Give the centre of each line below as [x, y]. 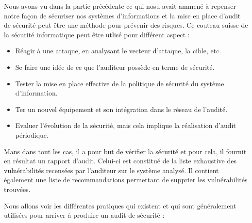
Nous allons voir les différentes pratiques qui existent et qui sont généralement [120, 205]
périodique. [32, 135]
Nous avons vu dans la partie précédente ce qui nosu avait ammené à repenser [120, 6]
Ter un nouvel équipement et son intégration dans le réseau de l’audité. [121, 109]
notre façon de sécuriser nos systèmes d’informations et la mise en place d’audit [122, 15]
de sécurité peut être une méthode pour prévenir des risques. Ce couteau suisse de [126, 25]
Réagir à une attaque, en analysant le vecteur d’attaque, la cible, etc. [118, 51]
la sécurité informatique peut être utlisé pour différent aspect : [97, 34]
